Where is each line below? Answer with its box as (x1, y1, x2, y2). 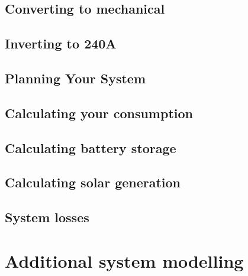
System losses (5, 208, 89, 226)
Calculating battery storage (5, 138, 176, 157)
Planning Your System (5, 69, 146, 87)
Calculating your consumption (5, 103, 193, 122)
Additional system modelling (5, 248, 244, 272)
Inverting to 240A (5, 34, 117, 53)
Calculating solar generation (5, 173, 181, 191)
